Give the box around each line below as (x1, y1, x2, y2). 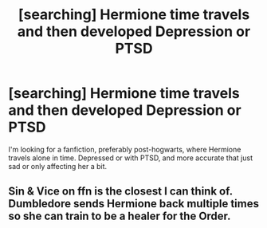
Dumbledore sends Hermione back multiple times (8, 197, 259, 210)
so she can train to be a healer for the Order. (8, 210, 231, 223)
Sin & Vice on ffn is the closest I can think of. (8, 185, 233, 199)
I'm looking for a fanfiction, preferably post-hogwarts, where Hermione (8, 144, 241, 154)
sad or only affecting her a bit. (8, 161, 108, 171)
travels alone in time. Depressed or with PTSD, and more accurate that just (8, 153, 253, 163)
